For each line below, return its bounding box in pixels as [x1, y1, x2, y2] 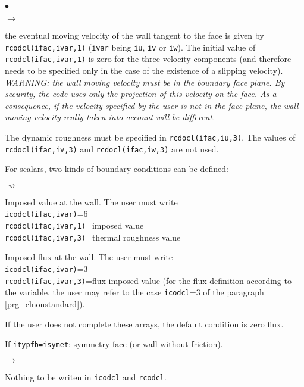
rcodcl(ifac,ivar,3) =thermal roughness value [5, 230, 181, 243]
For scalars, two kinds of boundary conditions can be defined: [5, 163, 228, 175]
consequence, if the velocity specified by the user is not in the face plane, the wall [5, 99, 299, 111]
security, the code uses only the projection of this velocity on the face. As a [5, 88, 277, 100]
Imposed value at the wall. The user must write [5, 195, 178, 208]
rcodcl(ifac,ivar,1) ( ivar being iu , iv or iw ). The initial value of [5, 40, 256, 53]
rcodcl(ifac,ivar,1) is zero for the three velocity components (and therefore [5, 52, 292, 65]
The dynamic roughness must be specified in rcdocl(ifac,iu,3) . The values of [5, 130, 296, 143]
